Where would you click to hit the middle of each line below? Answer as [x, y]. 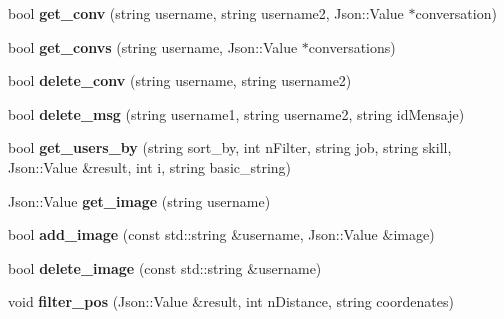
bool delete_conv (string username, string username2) [180, 80]
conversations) [352, 46]
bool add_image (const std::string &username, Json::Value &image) [221, 234]
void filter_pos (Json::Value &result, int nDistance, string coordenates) [231, 301]
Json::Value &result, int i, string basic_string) [150, 166]
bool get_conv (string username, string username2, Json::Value [206, 13]
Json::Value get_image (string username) [139, 200]
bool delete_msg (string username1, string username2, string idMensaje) [236, 113]
